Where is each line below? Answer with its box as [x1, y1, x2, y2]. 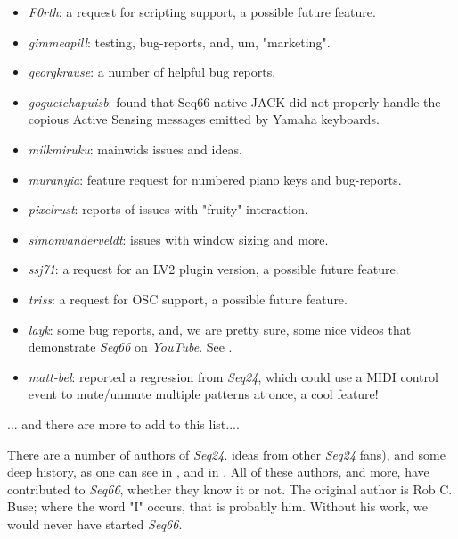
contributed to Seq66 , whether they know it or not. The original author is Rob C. [7, 479, 453, 498]
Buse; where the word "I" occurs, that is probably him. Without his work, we [7, 497, 428, 516]
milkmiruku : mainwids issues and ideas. [28, 139, 242, 158]
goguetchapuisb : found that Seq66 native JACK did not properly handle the [28, 92, 441, 111]
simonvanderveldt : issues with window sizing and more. [28, 229, 329, 248]
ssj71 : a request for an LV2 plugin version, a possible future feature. [28, 260, 399, 278]
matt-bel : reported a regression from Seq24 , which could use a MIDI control [28, 367, 438, 386]
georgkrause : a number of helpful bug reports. [28, 62, 276, 81]
